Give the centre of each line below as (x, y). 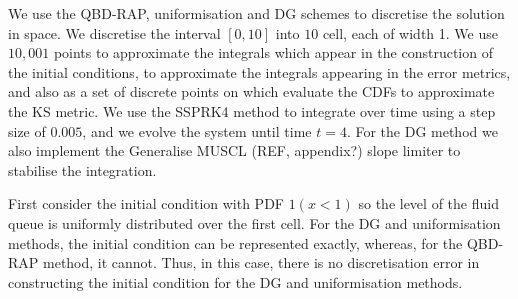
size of (27, 130)
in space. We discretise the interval (114, 32)
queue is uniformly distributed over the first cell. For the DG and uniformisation (254, 222)
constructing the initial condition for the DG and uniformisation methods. (235, 281)
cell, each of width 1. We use (410, 32)
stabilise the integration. (82, 169)
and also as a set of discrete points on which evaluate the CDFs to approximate (251, 91)
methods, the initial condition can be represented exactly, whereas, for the (235, 242)
